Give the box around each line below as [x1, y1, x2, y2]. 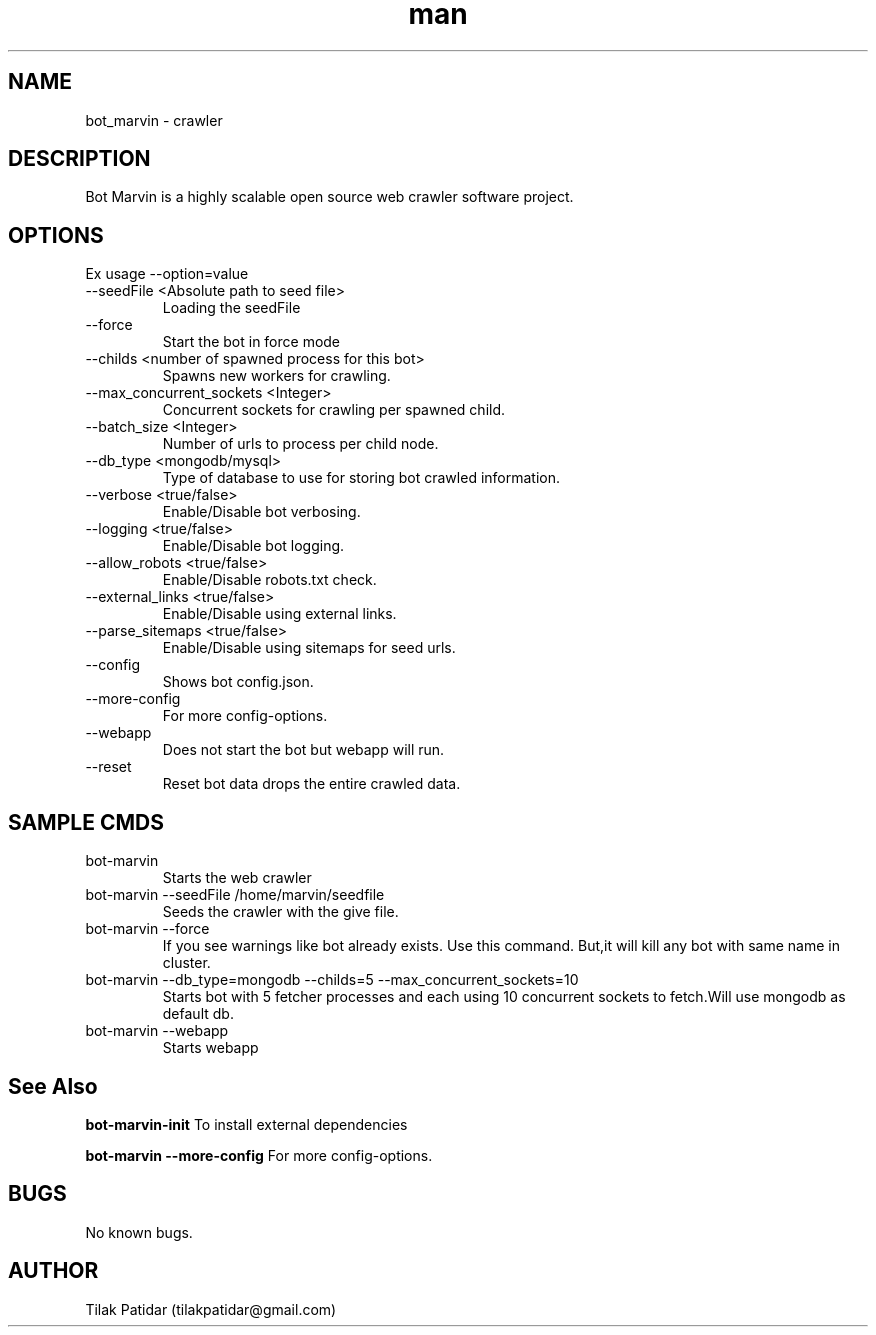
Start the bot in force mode [162, 333, 341, 351]
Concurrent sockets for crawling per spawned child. [162, 401, 506, 419]
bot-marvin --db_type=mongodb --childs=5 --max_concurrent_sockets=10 [85, 971, 579, 989]
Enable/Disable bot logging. [162, 537, 345, 555]
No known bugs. [85, 1223, 193, 1241]
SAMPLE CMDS [8, 809, 164, 835]
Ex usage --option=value [85, 265, 249, 283]
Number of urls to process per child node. [162, 435, 439, 453]
